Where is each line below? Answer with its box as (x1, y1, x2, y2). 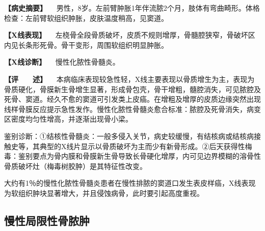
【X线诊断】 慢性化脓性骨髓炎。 (4, 56, 120, 67)
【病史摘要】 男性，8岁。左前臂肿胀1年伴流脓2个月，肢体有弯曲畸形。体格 (4, 3, 260, 13)
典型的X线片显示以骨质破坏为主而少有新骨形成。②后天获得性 (39, 140, 245, 151)
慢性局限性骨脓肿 (4, 212, 90, 228)
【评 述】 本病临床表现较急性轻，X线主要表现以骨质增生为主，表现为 (4, 73, 255, 84)
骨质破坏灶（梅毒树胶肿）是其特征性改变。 (4, 160, 147, 171)
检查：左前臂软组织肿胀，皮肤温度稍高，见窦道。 (4, 12, 168, 23)
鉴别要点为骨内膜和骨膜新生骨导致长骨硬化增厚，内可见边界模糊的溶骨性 (18, 151, 261, 161)
